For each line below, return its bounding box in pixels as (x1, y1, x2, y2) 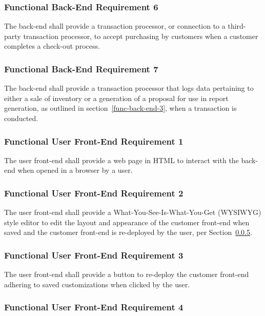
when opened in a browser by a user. (17, 165, 133, 175)
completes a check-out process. (4, 41, 100, 51)
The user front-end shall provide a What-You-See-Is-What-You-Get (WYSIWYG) (4, 207, 261, 218)
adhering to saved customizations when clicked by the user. (4, 279, 190, 289)
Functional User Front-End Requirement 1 (4, 134, 184, 147)
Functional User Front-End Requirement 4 (4, 301, 184, 313)
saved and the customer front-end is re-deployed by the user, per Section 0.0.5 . (4, 227, 252, 238)
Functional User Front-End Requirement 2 (4, 186, 184, 199)
